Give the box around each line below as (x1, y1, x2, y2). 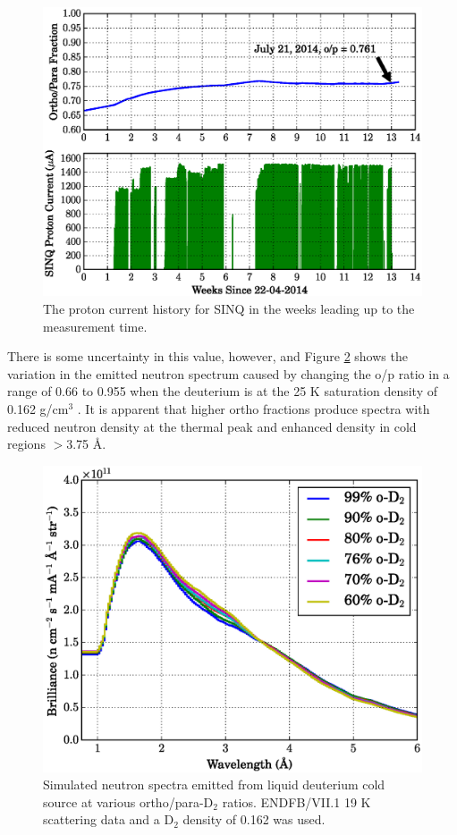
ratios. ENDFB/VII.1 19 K (222, 792, 371, 811)
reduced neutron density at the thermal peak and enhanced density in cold (7, 417, 417, 435)
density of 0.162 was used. (182, 810, 326, 829)
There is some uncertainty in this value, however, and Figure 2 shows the (7, 347, 408, 366)
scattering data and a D (43, 810, 174, 829)
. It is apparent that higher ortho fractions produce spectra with (77, 399, 430, 417)
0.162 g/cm (7, 399, 69, 417)
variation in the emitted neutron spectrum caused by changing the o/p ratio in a (7, 364, 450, 383)
